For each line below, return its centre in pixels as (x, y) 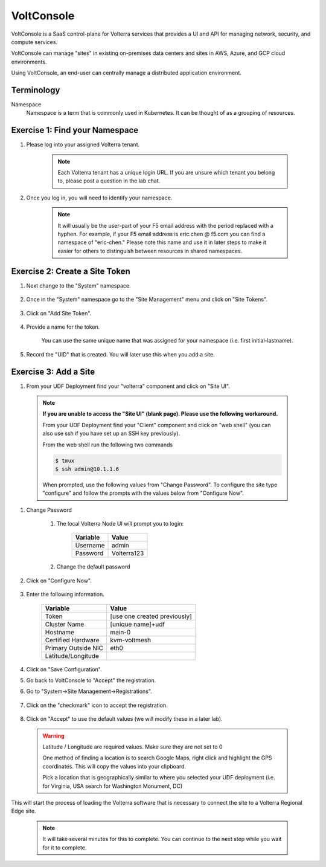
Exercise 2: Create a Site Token (71, 271)
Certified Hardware (72, 640)
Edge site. (24, 811)
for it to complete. (65, 847)
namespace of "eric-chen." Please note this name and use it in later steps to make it (162, 242)
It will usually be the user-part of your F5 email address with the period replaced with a (166, 225)
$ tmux (65, 460)
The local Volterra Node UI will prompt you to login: (120, 524)
